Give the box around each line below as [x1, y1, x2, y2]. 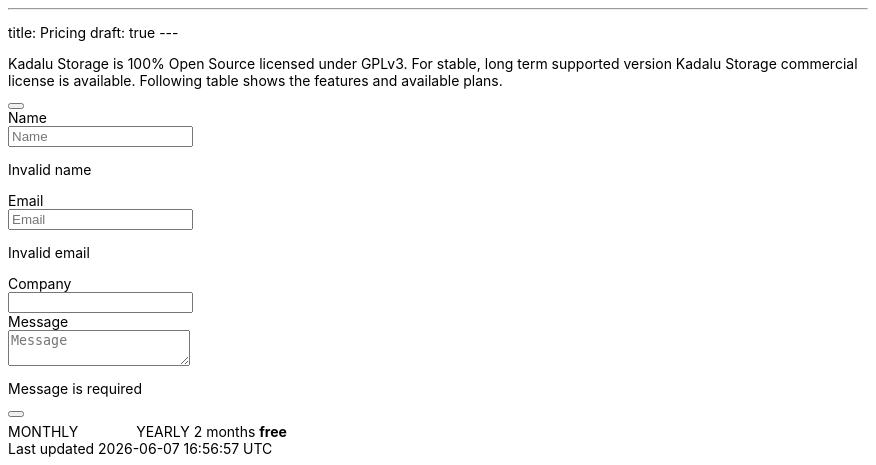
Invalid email [8, 244, 90, 261]
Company [8, 275, 72, 292]
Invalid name [8, 161, 92, 178]
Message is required [8, 380, 143, 397]
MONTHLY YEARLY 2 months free [8, 423, 287, 440]
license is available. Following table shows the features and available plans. [8, 72, 503, 89]
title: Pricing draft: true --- [8, 24, 179, 41]
